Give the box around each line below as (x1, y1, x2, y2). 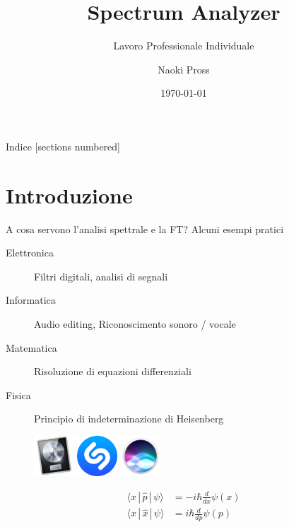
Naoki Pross (158, 61, 210, 76)
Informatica (6, 292, 56, 307)
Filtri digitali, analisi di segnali (34, 268, 168, 283)
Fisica (6, 387, 31, 402)
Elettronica (6, 245, 54, 260)
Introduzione (6, 180, 133, 209)
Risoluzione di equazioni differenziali (34, 364, 191, 379)
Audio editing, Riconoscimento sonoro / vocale (34, 316, 236, 331)
